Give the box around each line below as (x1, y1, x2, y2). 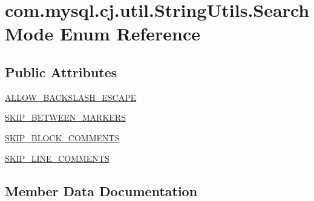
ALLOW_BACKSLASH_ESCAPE (5, 91, 137, 103)
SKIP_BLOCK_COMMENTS (5, 131, 120, 144)
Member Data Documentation (5, 181, 198, 200)
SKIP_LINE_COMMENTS (5, 152, 110, 164)
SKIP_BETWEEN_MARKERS (5, 111, 126, 124)
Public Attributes (5, 62, 117, 81)
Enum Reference (59, 21, 201, 46)
